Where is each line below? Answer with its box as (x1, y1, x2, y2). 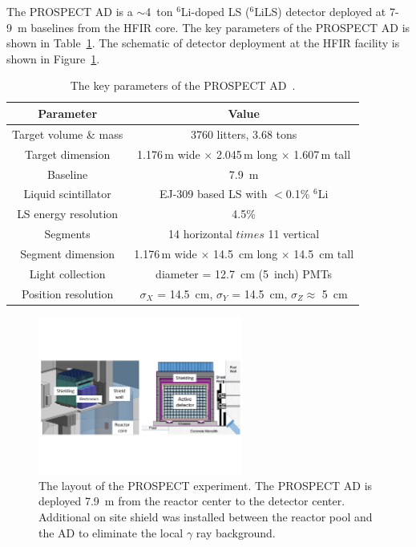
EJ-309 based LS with (159, 185, 268, 202)
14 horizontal (168, 225, 232, 242)
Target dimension (24, 145, 111, 162)
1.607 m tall (293, 145, 351, 162)
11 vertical (268, 225, 320, 242)
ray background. (196, 524, 276, 541)
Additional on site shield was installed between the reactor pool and (38, 508, 373, 525)
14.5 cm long (213, 245, 278, 261)
